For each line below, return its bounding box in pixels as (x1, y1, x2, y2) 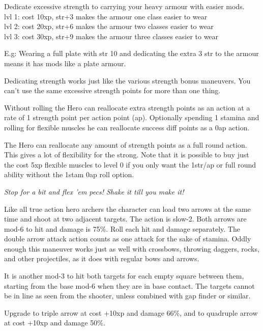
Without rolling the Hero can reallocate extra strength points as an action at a (4, 102, 250, 113)
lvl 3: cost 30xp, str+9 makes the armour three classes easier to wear (4, 31, 219, 41)
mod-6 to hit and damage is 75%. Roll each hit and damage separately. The (4, 223, 240, 234)
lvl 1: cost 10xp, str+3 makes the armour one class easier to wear (4, 11, 208, 21)
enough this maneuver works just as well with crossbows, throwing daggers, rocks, (4, 243, 259, 254)
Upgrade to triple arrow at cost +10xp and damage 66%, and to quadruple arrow (4, 307, 258, 318)
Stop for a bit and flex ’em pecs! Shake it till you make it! (4, 186, 184, 197)
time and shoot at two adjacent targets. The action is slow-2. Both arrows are (4, 213, 247, 224)
